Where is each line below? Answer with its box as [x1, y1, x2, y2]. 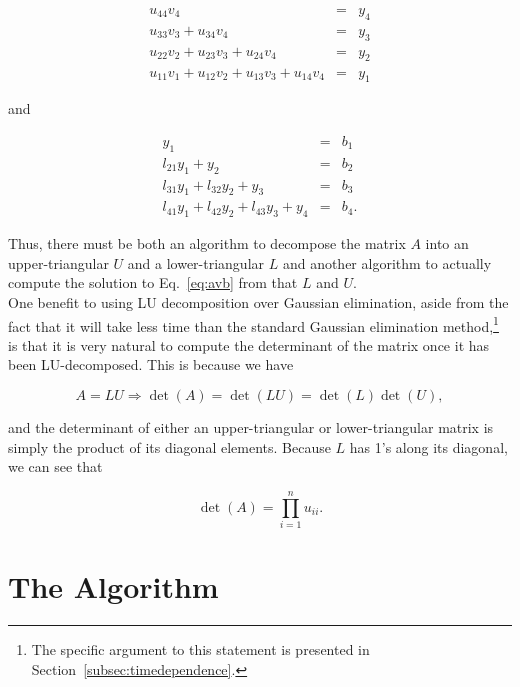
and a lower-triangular [127, 252, 265, 273]
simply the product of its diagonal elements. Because [8, 436, 331, 457]
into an [425, 233, 469, 254]
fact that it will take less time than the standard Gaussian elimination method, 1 [8, 312, 499, 336]
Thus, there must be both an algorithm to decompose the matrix [8, 233, 406, 254]
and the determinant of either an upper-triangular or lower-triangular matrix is [8, 417, 494, 438]
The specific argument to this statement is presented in [31, 639, 370, 660]
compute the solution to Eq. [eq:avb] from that [8, 272, 298, 293]
